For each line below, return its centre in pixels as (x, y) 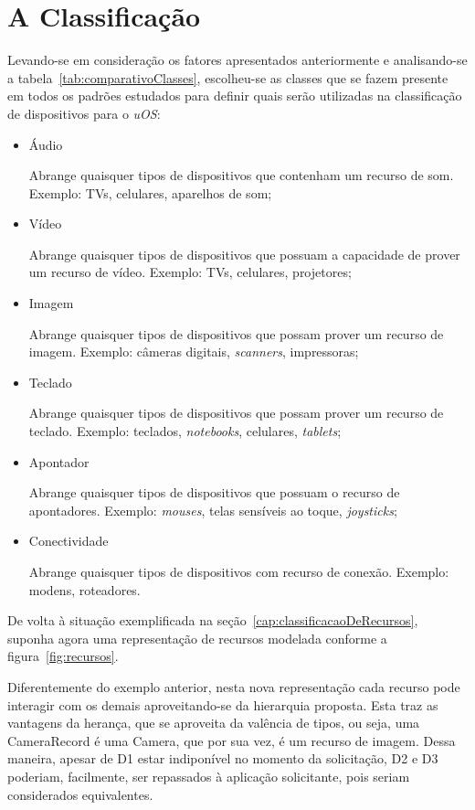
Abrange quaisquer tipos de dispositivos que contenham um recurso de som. (241, 175)
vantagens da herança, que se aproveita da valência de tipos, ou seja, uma (214, 723)
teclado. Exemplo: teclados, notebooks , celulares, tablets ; (185, 431)
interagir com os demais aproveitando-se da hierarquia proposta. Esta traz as (223, 704)
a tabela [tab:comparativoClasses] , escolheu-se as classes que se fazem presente (228, 77)
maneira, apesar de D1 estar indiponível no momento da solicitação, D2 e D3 (223, 758)
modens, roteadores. (84, 589)
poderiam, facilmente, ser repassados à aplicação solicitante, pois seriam (209, 776)
